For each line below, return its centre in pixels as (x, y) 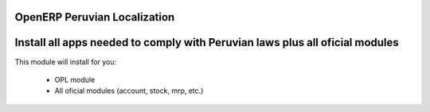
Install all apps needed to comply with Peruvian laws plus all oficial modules (207, 42)
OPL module (75, 79)
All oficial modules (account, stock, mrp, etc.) (129, 91)
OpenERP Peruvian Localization (95, 17)
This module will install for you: (66, 62)
